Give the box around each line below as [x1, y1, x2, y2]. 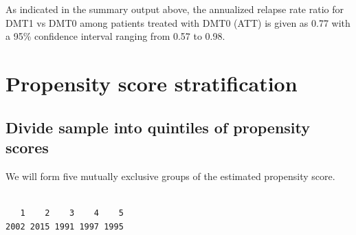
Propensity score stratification [5, 69, 298, 97]
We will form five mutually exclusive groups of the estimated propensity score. [5, 168, 335, 183]
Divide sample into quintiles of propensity [5, 116, 311, 137]
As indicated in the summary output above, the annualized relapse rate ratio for [5, 2, 344, 16]
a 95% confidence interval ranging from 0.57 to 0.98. [5, 29, 225, 43]
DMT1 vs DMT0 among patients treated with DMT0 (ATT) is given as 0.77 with [5, 15, 351, 30]
